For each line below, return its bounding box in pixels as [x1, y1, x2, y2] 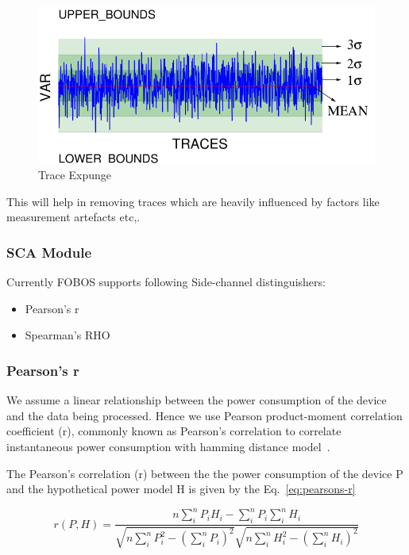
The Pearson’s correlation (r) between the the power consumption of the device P [6, 465, 403, 481]
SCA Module [6, 242, 92, 262]
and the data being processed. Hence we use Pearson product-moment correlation [6, 407, 403, 423]
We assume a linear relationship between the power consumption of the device [6, 392, 387, 408]
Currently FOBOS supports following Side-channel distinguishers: [6, 274, 326, 290]
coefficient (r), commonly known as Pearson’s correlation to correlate [6, 423, 341, 439]
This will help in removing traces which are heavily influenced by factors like [6, 193, 380, 209]
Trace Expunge [38, 166, 112, 183]
